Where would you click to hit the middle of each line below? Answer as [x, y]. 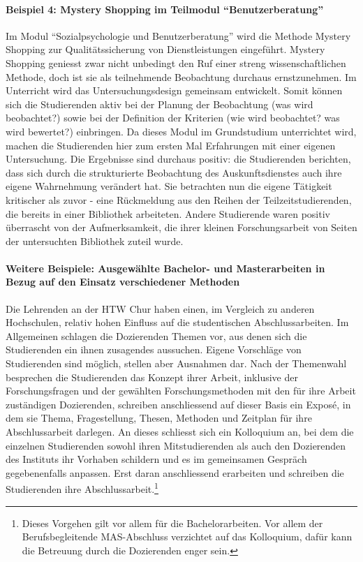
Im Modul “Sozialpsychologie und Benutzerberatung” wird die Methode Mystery [178, 35]
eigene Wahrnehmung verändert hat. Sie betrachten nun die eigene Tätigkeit [169, 186]
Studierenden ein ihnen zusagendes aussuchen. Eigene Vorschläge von [154, 349]
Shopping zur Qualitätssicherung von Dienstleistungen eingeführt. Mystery [165, 49]
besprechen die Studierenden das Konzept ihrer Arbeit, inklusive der [152, 377]
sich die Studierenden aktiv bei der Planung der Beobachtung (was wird [160, 104]
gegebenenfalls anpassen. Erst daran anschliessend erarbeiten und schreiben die [175, 472]
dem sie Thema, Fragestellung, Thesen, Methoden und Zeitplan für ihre [159, 418]
